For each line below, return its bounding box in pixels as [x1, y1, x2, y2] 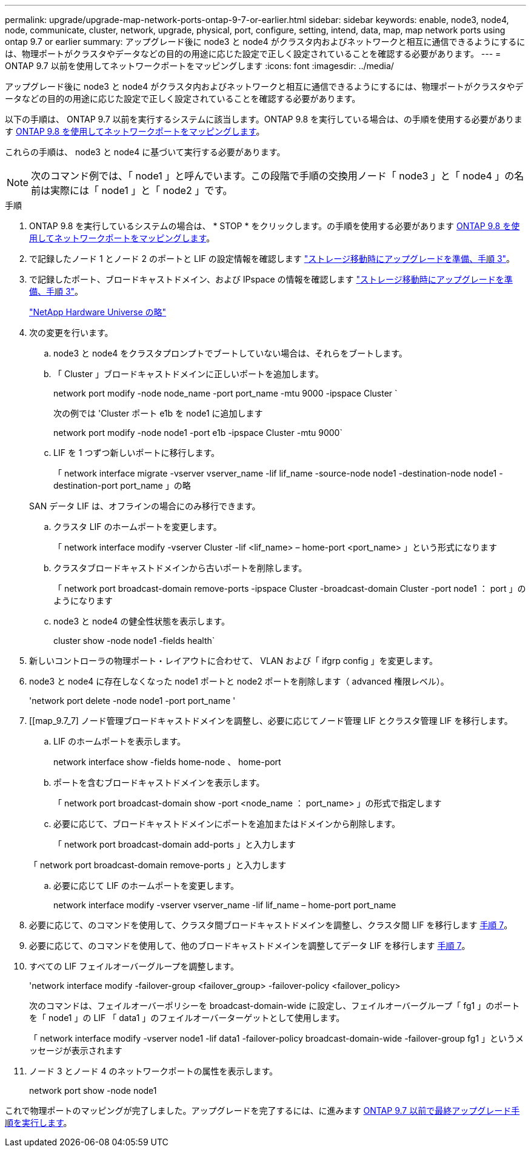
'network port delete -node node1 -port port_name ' [29, 695, 236, 706]
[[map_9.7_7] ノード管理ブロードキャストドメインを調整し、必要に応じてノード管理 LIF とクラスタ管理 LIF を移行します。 [29, 715, 513, 726]
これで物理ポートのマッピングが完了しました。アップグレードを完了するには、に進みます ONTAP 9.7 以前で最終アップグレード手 [5, 1105, 520, 1116]
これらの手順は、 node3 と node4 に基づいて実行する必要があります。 [5, 147, 286, 157]
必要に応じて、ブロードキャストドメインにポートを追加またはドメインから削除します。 [53, 819, 400, 829]
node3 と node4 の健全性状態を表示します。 [53, 616, 230, 626]
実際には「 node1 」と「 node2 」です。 [50, 184, 233, 196]
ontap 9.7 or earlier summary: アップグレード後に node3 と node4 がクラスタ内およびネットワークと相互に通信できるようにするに [5, 36, 526, 47]
